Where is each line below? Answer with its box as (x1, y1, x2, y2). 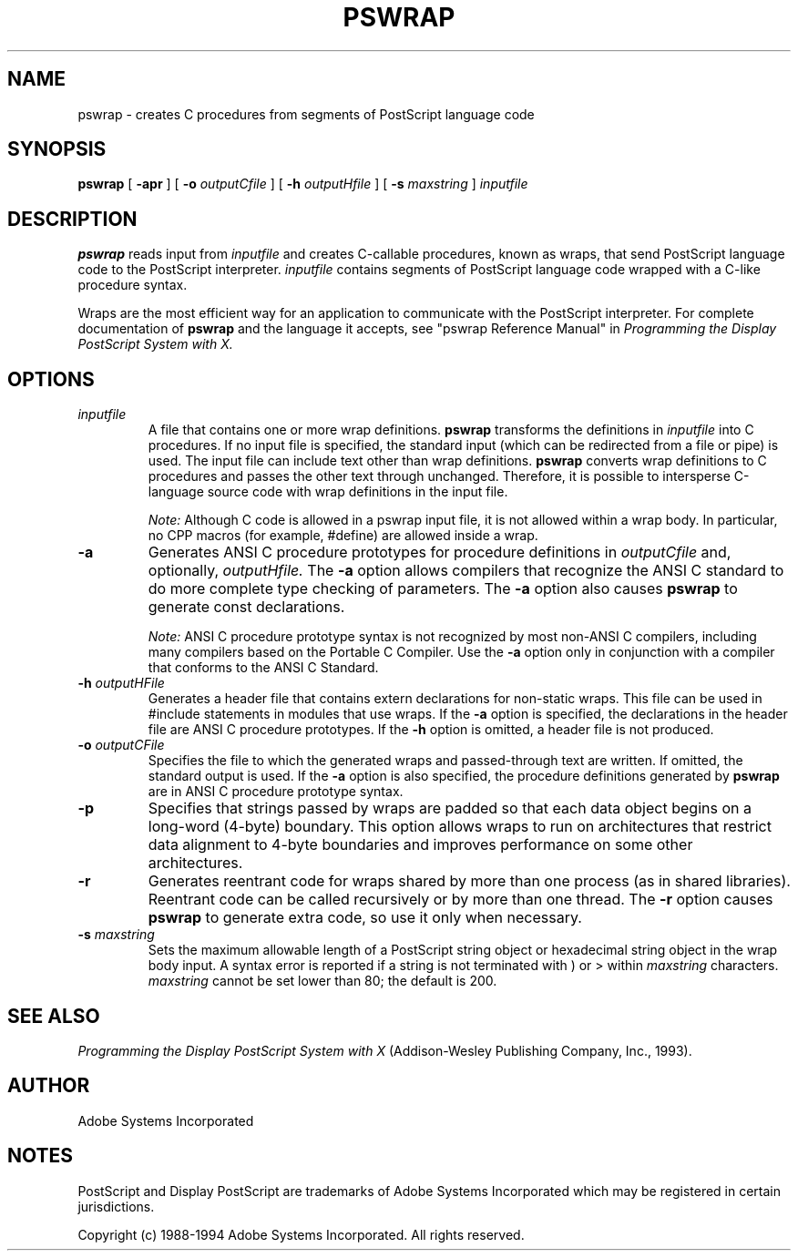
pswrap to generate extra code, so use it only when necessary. (148, 908, 582, 927)
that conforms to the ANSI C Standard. (148, 660, 379, 676)
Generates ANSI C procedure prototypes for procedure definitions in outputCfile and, (148, 543, 731, 562)
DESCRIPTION (7, 207, 138, 230)
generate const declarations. (148, 598, 345, 617)
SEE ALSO (7, 1004, 100, 1028)
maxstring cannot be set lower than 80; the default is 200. (148, 973, 497, 989)
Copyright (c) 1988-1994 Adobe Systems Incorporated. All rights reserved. (77, 1226, 525, 1243)
